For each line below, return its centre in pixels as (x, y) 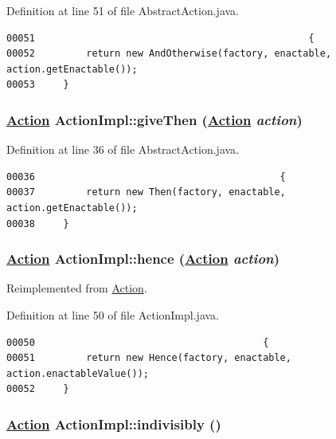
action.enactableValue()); (78, 373)
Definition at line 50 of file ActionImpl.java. (113, 314)
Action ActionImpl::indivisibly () (114, 423)
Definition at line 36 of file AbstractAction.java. (123, 149)
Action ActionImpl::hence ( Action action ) (143, 259)
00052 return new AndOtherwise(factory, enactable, (169, 54)
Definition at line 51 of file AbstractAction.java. (123, 10)
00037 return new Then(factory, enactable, (146, 192)
